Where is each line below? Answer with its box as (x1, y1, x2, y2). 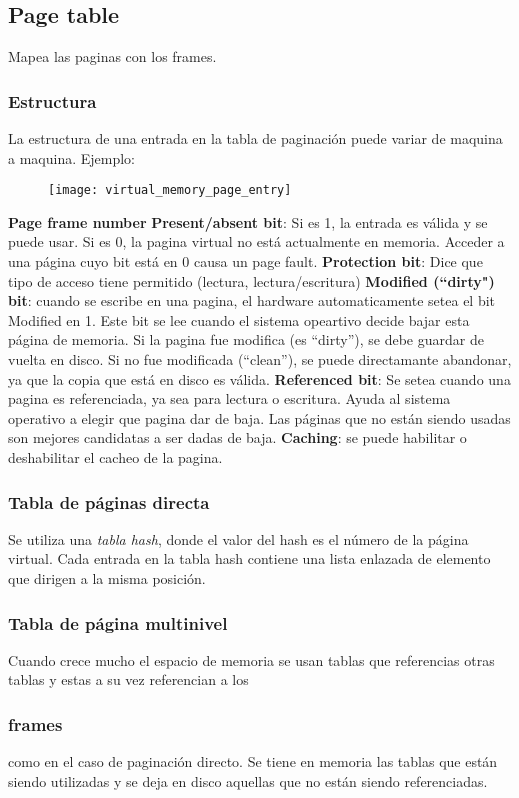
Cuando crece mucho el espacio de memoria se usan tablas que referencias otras (8, 649, 495, 670)
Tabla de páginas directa (8, 489, 210, 514)
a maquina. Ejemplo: (8, 147, 135, 168)
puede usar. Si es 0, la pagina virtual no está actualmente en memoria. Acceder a (8, 231, 505, 252)
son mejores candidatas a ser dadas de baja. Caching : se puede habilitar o (8, 427, 467, 448)
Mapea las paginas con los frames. (8, 46, 217, 67)
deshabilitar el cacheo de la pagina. (8, 446, 223, 467)
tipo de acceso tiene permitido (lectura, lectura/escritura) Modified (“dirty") (8, 270, 495, 291)
